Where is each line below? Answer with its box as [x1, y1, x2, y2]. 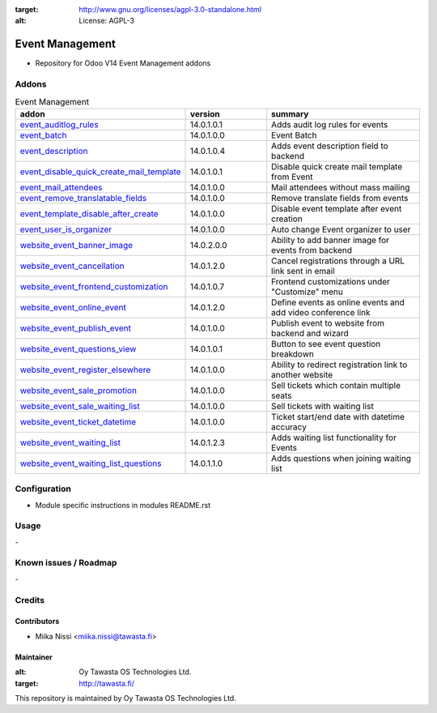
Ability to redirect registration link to [271, 359, 408, 370]
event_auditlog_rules [19, 118, 99, 130]
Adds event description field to [271, 140, 388, 152]
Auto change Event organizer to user [271, 224, 411, 235]
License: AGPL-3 [78, 16, 135, 26]
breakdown [271, 348, 315, 360]
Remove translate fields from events [271, 192, 409, 203]
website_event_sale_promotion [19, 385, 138, 396]
